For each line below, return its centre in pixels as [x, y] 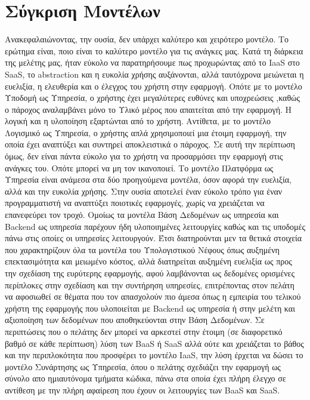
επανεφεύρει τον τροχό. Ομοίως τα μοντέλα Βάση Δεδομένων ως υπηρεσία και [142, 215]
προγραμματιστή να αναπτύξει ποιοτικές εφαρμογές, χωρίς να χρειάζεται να [135, 203]
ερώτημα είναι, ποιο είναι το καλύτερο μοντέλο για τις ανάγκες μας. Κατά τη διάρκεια [154, 50]
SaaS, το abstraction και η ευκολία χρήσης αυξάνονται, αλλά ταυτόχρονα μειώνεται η [154, 74]
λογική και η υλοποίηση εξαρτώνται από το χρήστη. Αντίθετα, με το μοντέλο [138, 121]
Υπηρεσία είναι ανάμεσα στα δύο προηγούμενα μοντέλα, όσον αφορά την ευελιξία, [148, 179]
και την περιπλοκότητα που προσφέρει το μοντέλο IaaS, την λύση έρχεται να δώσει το [154, 355]
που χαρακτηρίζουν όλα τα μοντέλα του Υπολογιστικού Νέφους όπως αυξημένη [142, 249]
